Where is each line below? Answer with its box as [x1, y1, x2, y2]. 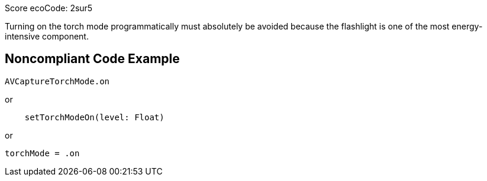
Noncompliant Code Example [5, 51, 180, 67]
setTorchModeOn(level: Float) [24, 112, 165, 122]
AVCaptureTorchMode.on [5, 76, 110, 86]
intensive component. [5, 31, 89, 41]
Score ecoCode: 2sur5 [5, 3, 93, 13]
